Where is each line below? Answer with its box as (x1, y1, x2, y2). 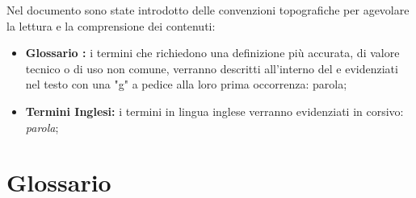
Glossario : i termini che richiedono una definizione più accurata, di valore (25, 44, 400, 61)
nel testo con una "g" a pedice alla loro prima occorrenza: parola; (25, 76, 347, 93)
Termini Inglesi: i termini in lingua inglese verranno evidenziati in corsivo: (25, 102, 404, 119)
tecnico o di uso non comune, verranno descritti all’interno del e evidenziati (25, 60, 398, 76)
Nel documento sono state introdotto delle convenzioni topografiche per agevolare (6, 2, 410, 18)
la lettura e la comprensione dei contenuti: (6, 17, 216, 34)
